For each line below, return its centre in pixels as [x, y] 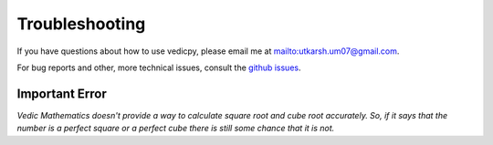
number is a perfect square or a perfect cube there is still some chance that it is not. [176, 129]
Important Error [62, 93]
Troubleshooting [81, 24]
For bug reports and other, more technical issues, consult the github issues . [159, 67]
